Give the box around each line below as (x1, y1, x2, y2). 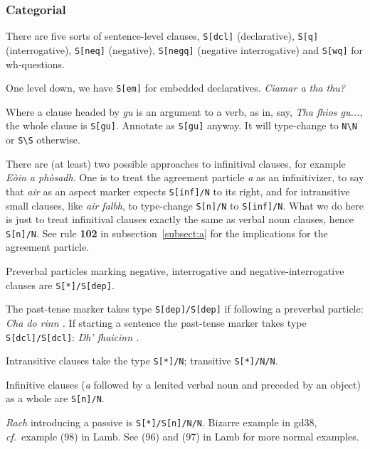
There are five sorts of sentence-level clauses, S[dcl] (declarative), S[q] (6, 28, 319, 43)
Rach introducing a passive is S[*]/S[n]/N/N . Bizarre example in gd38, (6, 415, 317, 430)
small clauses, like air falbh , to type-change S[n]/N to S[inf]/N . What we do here (6, 198, 364, 212)
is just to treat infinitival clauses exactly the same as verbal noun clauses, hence (6, 212, 354, 227)
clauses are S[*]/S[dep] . (6, 277, 115, 292)
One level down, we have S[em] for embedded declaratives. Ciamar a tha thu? (6, 80, 345, 95)
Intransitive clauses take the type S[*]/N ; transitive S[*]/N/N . (6, 353, 278, 368)
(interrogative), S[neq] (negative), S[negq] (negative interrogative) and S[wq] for (6, 42, 364, 57)
